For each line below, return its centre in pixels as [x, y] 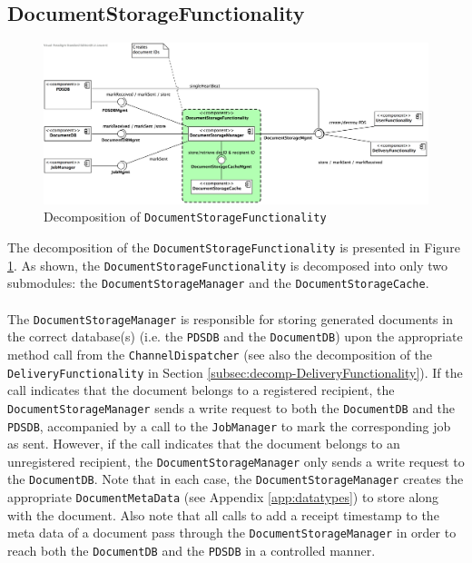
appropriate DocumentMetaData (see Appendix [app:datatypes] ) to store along [223, 497]
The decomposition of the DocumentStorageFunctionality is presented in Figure [234, 247]
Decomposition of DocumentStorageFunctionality [185, 217]
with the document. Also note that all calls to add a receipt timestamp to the [223, 514]
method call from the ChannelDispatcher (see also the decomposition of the [220, 354]
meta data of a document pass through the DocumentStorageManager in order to [232, 533]
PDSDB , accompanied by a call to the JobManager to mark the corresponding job [229, 425]
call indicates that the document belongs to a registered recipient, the [201, 390]
